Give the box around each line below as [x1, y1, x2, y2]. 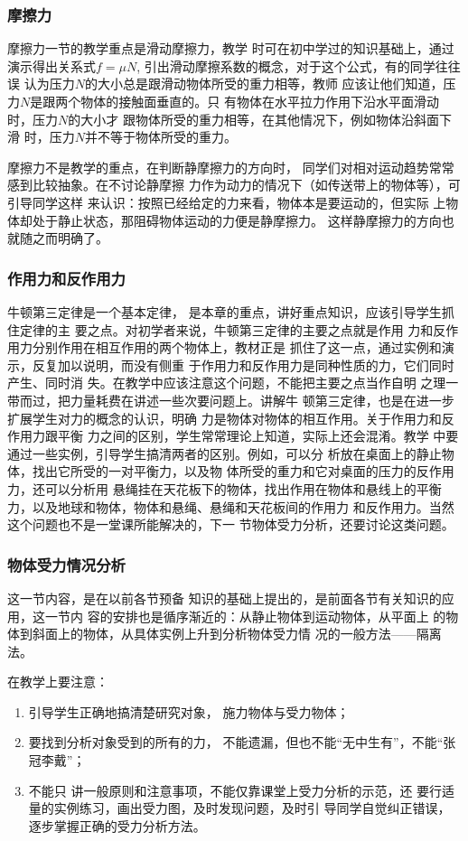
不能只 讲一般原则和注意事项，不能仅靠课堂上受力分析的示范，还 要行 [28, 780, 443, 799]
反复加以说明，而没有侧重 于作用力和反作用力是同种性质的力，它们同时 [32, 355, 454, 374]
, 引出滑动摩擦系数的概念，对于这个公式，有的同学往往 [136, 56, 461, 75]
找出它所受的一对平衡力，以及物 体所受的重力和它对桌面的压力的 [32, 462, 417, 481]
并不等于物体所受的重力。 [84, 127, 237, 146]
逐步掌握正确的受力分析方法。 [28, 816, 206, 835]
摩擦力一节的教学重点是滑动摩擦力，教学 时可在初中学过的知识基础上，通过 [7, 39, 454, 58]
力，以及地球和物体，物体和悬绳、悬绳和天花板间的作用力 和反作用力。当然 [7, 497, 454, 516]
